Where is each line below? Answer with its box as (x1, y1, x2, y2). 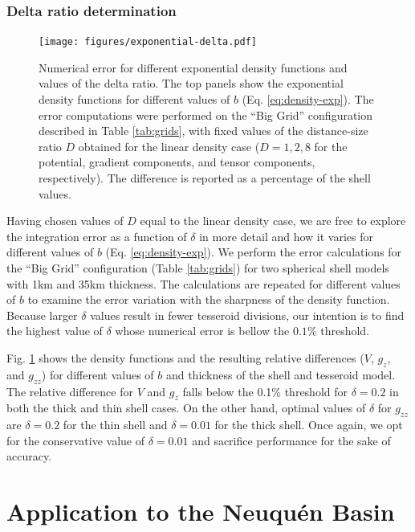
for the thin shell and (63, 416, 168, 433)
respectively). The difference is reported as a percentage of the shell (39, 170, 371, 186)
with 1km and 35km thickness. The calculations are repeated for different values (6, 275, 401, 292)
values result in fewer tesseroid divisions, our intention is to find (90, 306, 405, 323)
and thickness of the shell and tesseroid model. (165, 366, 396, 383)
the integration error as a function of (6, 227, 187, 244)
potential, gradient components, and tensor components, (39, 153, 315, 170)
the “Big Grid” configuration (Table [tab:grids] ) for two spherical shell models (6, 260, 389, 276)
